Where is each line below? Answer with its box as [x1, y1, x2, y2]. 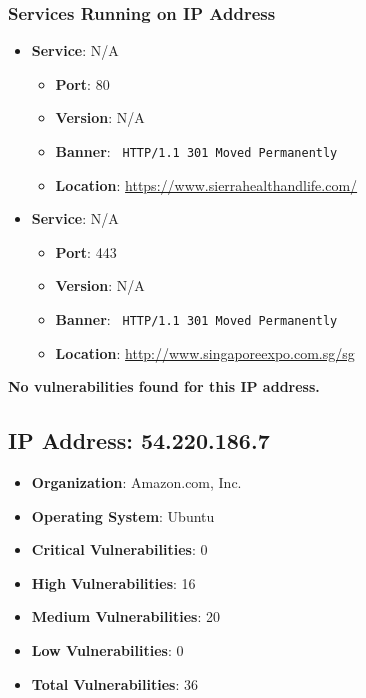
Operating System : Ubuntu [31, 505, 215, 526]
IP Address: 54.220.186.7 [8, 425, 270, 456]
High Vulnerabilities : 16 [31, 572, 196, 593]
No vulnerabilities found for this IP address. [8, 376, 320, 397]
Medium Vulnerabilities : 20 [31, 606, 220, 627]
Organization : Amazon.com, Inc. [31, 472, 242, 493]
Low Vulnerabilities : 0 [31, 640, 184, 661]
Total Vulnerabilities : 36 [31, 673, 198, 694]
